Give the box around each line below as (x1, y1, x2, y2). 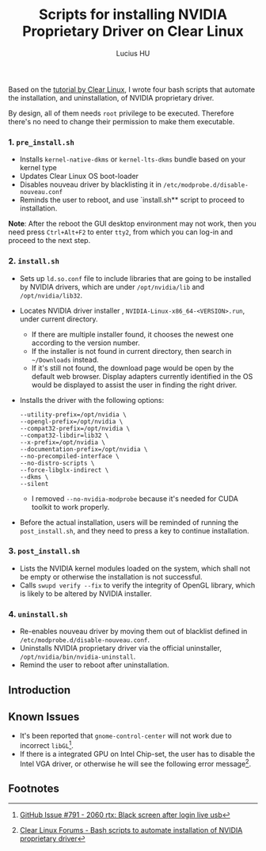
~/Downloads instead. (31, 355, 99, 364)
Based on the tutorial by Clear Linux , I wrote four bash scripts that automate (8, 85, 256, 94)
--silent (19, 480, 49, 488)
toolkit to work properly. (31, 502, 110, 511)
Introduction (8, 683, 71, 697)
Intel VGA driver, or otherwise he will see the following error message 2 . (19, 758, 252, 769)
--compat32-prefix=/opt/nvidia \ (19, 424, 131, 432)
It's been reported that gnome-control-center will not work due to (19, 731, 232, 741)
